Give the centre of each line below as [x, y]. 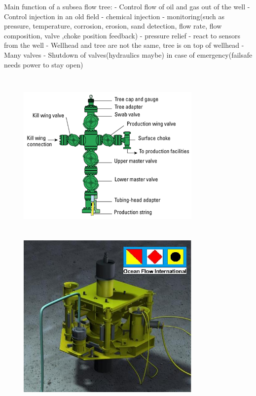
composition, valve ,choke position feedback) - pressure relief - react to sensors [122, 35]
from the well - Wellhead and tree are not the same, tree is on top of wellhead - [124, 45]
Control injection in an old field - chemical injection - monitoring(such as [114, 16]
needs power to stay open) [44, 64]
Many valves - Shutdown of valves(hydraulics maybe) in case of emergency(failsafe [128, 54]
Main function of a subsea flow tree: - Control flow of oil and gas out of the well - [127, 6]
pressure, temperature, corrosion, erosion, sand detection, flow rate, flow [113, 26]
